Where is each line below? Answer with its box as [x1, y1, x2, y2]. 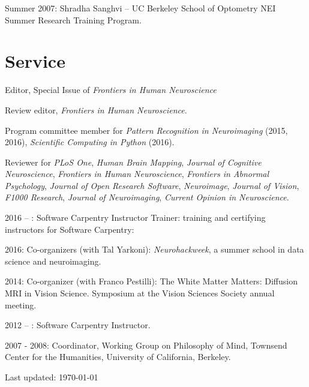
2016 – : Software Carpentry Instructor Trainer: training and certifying [5, 211, 266, 224]
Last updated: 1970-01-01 [5, 371, 98, 383]
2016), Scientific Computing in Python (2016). [5, 136, 175, 148]
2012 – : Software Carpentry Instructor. [5, 319, 151, 331]
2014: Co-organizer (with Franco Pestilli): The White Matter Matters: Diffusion [5, 275, 298, 287]
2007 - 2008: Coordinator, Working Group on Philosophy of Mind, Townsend [5, 338, 287, 351]
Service [5, 49, 65, 73]
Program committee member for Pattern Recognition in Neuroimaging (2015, [5, 124, 288, 136]
